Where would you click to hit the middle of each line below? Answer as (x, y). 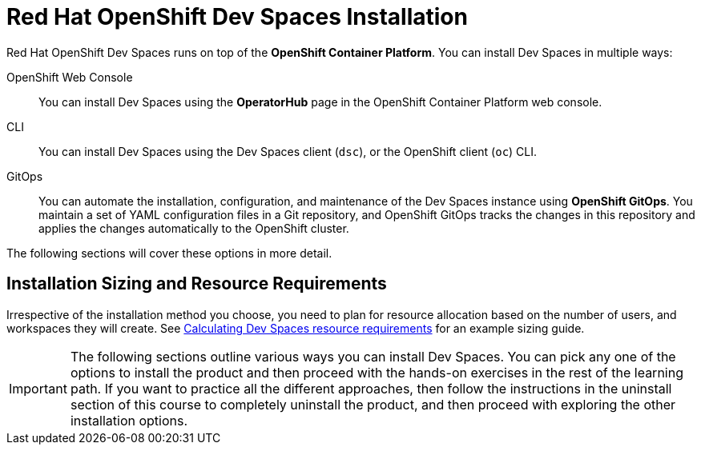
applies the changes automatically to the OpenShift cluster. (194, 228)
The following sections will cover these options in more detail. (169, 253)
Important (38, 388)
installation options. (129, 420)
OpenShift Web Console (70, 77)
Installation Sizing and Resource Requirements (197, 284)
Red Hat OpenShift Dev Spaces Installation (237, 17)
